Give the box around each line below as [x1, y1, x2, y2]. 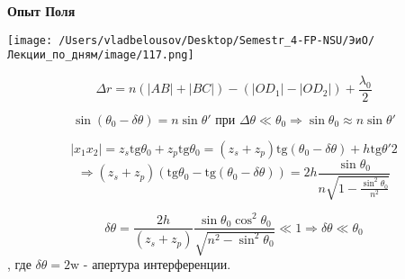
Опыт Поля [7, 2, 76, 20]
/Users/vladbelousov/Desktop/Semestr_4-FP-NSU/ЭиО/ [58, 33, 375, 47]
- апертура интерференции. [83, 254, 231, 273]
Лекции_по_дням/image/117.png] [7, 49, 194, 62]
